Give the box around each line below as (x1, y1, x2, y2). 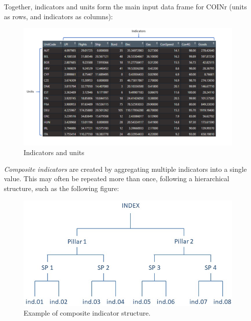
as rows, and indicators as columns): (4, 11, 113, 21)
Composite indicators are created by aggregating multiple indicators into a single (4, 163, 247, 174)
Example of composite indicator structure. (24, 308, 151, 318)
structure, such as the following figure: (4, 183, 119, 193)
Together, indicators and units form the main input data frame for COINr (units (4, 1, 247, 11)
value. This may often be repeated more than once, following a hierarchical (4, 173, 229, 184)
